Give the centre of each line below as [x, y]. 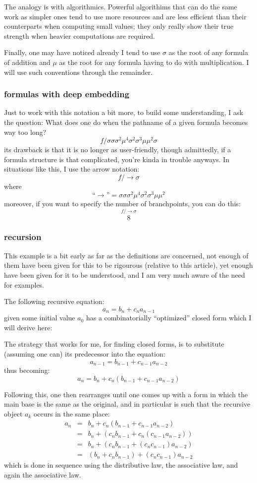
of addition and [27, 62]
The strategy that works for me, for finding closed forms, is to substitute [114, 344]
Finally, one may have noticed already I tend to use [82, 52]
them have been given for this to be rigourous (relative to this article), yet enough [128, 265]
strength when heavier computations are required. [79, 35]
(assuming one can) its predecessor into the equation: [85, 353]
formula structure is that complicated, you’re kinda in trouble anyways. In [117, 159]
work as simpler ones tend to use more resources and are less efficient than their [125, 16]
